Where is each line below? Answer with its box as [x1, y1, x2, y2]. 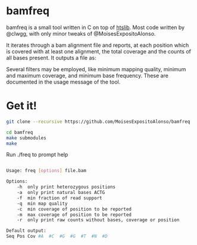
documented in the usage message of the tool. [6, 78, 121, 85]
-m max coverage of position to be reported [17, 212, 132, 218]
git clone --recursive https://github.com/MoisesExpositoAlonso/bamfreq [6, 119, 190, 125]
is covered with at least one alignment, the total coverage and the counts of [6, 47, 192, 55]
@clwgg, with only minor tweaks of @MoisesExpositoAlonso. [6, 30, 156, 37]
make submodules [6, 135, 46, 141]
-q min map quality [17, 201, 68, 206]
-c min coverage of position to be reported [17, 206, 132, 212]
